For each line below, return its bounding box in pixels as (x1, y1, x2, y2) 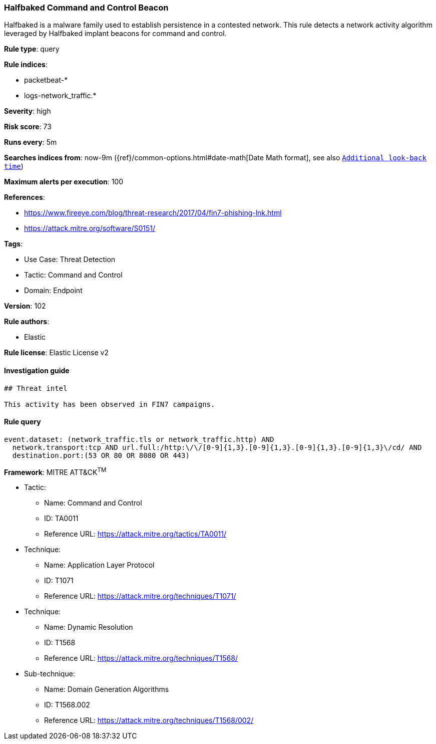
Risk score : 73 (4, 122, 52, 131)
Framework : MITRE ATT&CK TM (4, 466, 107, 476)
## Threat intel (4, 384, 68, 392)
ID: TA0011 (44, 514, 79, 523)
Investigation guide (4, 366, 70, 375)
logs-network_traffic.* (24, 91, 97, 100)
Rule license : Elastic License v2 (4, 348, 109, 357)
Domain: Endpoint (24, 286, 83, 295)
